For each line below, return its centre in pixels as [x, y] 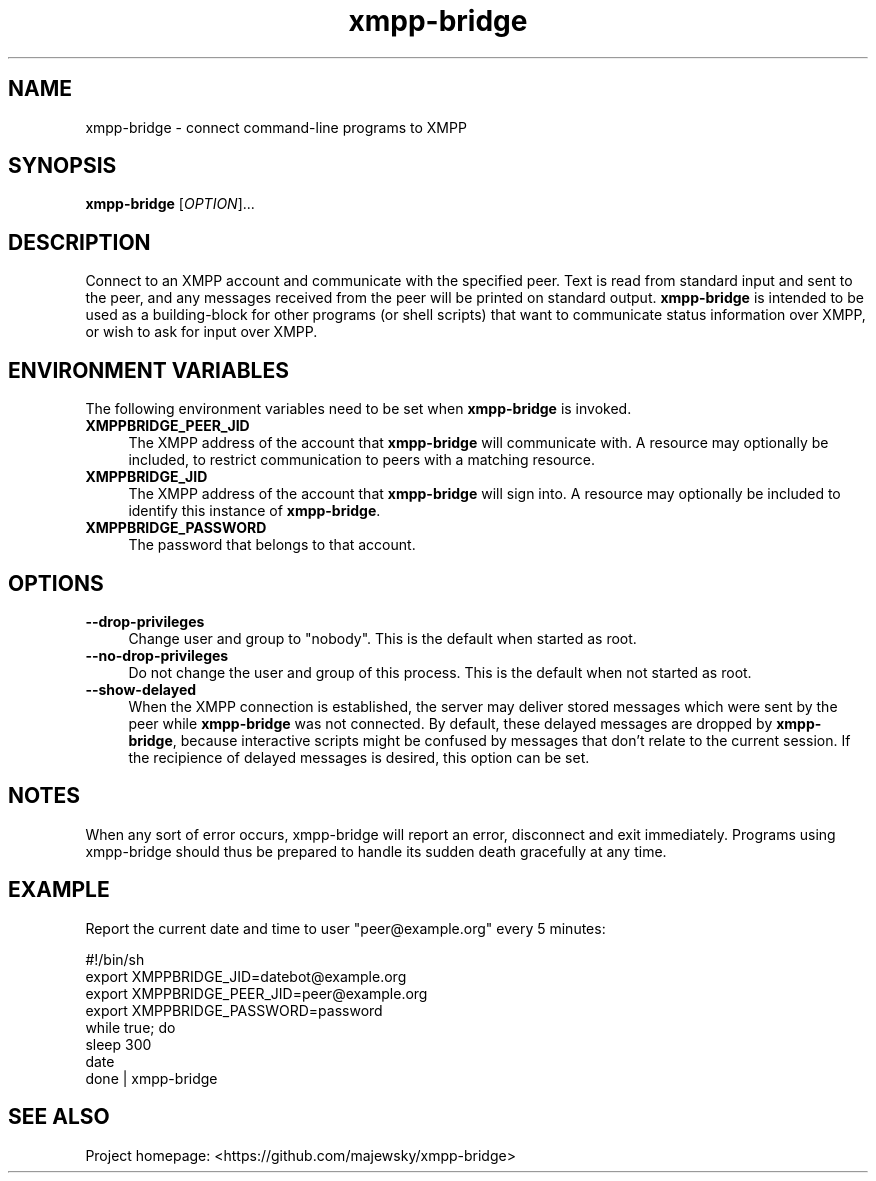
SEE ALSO [59, 1117]
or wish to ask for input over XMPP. [201, 332]
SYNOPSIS [62, 166]
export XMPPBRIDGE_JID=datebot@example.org [246, 976]
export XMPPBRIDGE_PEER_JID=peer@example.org [256, 993]
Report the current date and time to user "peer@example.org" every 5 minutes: [345, 928]
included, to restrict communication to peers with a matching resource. [361, 460]
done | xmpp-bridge [151, 1078]
